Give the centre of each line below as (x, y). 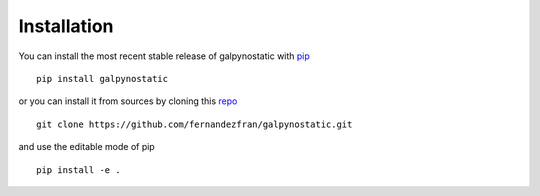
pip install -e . (78, 169)
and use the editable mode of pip (86, 147)
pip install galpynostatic (102, 78)
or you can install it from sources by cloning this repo (128, 101)
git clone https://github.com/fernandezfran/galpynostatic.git (194, 124)
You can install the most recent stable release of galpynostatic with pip (164, 56)
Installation (66, 26)
